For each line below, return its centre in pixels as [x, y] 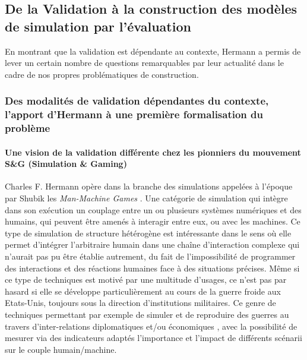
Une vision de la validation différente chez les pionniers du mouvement [153, 152]
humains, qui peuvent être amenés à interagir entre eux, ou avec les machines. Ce [153, 221]
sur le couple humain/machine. [61, 349]
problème [28, 128]
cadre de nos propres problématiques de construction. [102, 74]
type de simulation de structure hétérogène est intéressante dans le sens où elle [148, 233]
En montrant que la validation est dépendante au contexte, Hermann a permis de [153, 51]
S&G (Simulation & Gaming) [66, 164]
